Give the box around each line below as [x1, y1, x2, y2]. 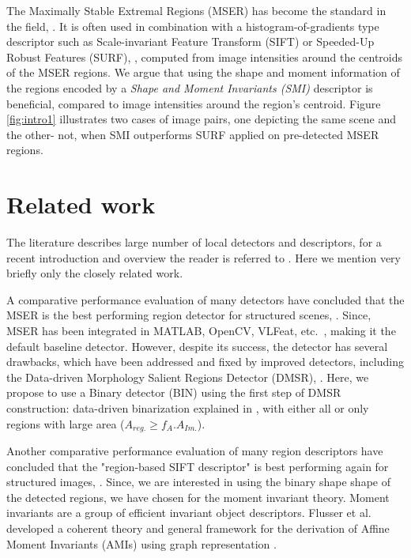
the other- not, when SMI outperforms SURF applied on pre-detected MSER [6, 126, 379, 142]
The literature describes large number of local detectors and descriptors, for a [6, 234, 382, 251]
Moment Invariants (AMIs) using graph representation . [6, 535, 277, 552]
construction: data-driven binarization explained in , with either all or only [6, 400, 369, 416]
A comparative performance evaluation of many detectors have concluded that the [6, 291, 405, 307]
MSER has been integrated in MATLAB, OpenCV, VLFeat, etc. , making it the [6, 322, 396, 339]
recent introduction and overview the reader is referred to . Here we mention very [6, 249, 401, 266]
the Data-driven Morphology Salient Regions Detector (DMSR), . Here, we [6, 368, 369, 385]
